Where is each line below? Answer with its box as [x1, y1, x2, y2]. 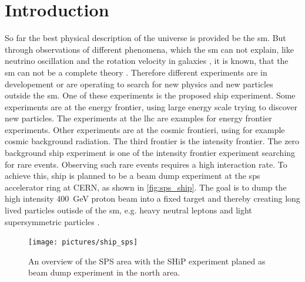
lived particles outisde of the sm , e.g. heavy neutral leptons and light [5, 204, 252, 216]
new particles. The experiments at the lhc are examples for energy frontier [5, 112, 272, 124]
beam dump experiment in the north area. [28, 266, 180, 278]
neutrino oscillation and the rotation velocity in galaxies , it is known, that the [5, 55, 289, 67]
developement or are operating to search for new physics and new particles [5, 77, 273, 90]
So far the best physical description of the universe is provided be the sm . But [5, 32, 286, 44]
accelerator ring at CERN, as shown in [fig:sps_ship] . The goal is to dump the [5, 181, 287, 193]
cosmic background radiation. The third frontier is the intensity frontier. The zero [5, 135, 300, 147]
